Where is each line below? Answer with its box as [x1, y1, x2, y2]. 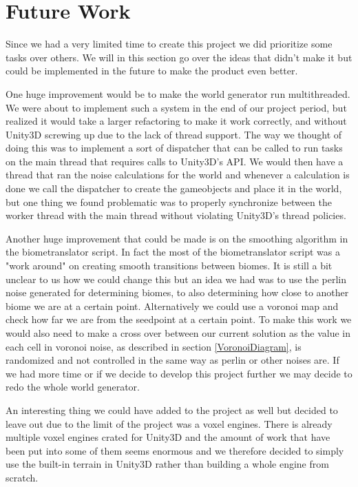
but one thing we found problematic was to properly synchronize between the [6, 194, 332, 209]
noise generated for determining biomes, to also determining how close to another [6, 285, 349, 300]
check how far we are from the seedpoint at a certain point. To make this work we [6, 312, 352, 327]
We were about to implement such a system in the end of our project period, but [6, 100, 347, 114]
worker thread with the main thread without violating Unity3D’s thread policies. [6, 208, 346, 222]
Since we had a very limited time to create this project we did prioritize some [6, 37, 333, 51]
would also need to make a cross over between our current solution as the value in [6, 326, 351, 340]
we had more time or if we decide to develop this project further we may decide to [6, 366, 352, 380]
